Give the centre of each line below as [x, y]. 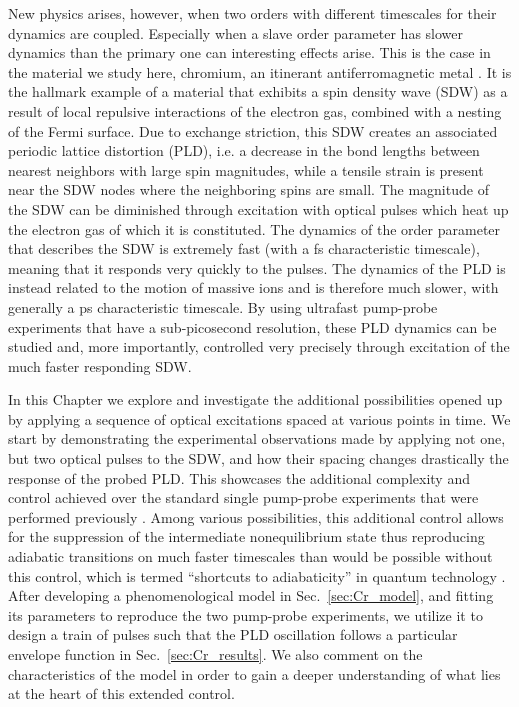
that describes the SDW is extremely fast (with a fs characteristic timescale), [244, 248]
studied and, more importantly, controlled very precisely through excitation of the [259, 346]
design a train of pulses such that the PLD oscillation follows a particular [233, 634]
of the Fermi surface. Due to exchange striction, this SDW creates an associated [253, 130]
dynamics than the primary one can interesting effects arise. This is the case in [249, 52]
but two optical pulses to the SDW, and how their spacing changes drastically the [258, 458]
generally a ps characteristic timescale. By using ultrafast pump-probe [223, 306]
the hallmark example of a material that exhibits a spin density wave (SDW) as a [258, 91]
